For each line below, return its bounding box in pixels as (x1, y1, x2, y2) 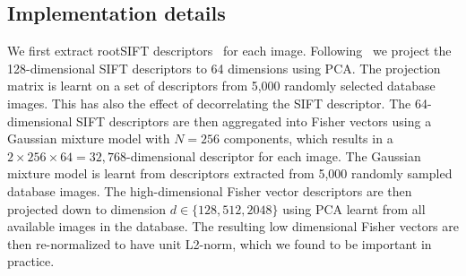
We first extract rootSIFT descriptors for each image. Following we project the (7, 41, 452, 60)
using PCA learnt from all (282, 199, 426, 218)
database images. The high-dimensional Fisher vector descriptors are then (7, 181, 412, 200)
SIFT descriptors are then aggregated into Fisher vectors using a (76, 111, 432, 130)
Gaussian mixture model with (7, 129, 170, 148)
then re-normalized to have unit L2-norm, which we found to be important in (7, 234, 432, 253)
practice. (7, 252, 55, 271)
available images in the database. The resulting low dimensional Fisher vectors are (7, 217, 459, 236)
